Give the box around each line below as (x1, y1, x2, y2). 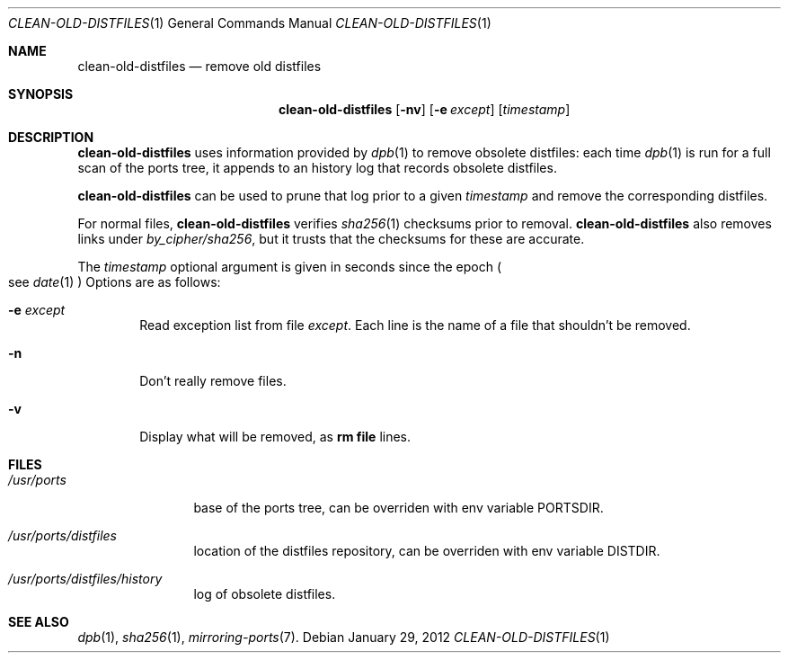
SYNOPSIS (8, 86, 74, 102)
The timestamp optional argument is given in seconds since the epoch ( (77, 259, 502, 274)
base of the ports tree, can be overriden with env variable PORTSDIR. (193, 500, 604, 515)
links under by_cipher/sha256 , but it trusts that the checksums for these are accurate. (77, 231, 585, 246)
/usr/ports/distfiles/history (8, 571, 163, 586)
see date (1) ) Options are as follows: (8, 274, 221, 290)
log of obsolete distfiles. (193, 586, 336, 602)
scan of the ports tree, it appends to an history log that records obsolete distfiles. (77, 160, 557, 175)
